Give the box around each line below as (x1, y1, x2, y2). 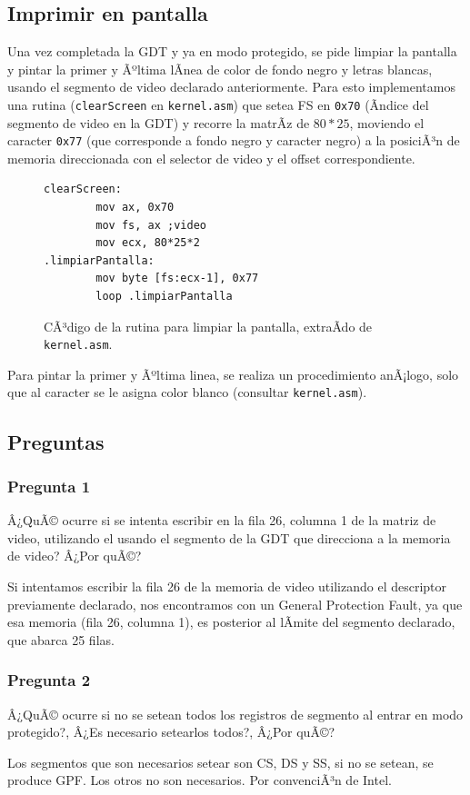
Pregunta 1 (7, 474, 91, 497)
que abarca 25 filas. (7, 630, 115, 649)
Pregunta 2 (7, 669, 91, 691)
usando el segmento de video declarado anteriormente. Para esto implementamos (7, 77, 455, 96)
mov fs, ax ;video (95, 218, 206, 232)
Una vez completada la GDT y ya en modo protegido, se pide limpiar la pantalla (7, 42, 457, 61)
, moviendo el (349, 113, 425, 132)
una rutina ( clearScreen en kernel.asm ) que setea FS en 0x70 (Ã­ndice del (7, 94, 429, 114)
